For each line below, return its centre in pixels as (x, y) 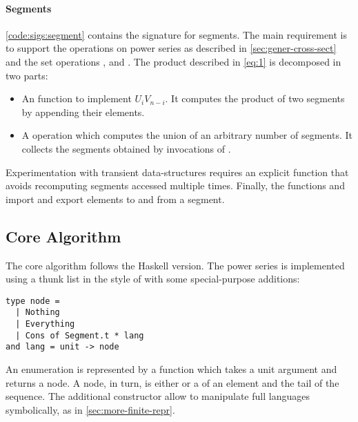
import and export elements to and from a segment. (115, 199)
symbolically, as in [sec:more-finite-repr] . (90, 409)
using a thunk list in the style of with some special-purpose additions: (153, 279)
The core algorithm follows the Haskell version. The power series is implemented (175, 265)
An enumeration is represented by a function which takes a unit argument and (171, 369)
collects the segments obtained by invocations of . (126, 148)
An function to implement (77, 98)
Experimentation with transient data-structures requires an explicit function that (177, 172)
